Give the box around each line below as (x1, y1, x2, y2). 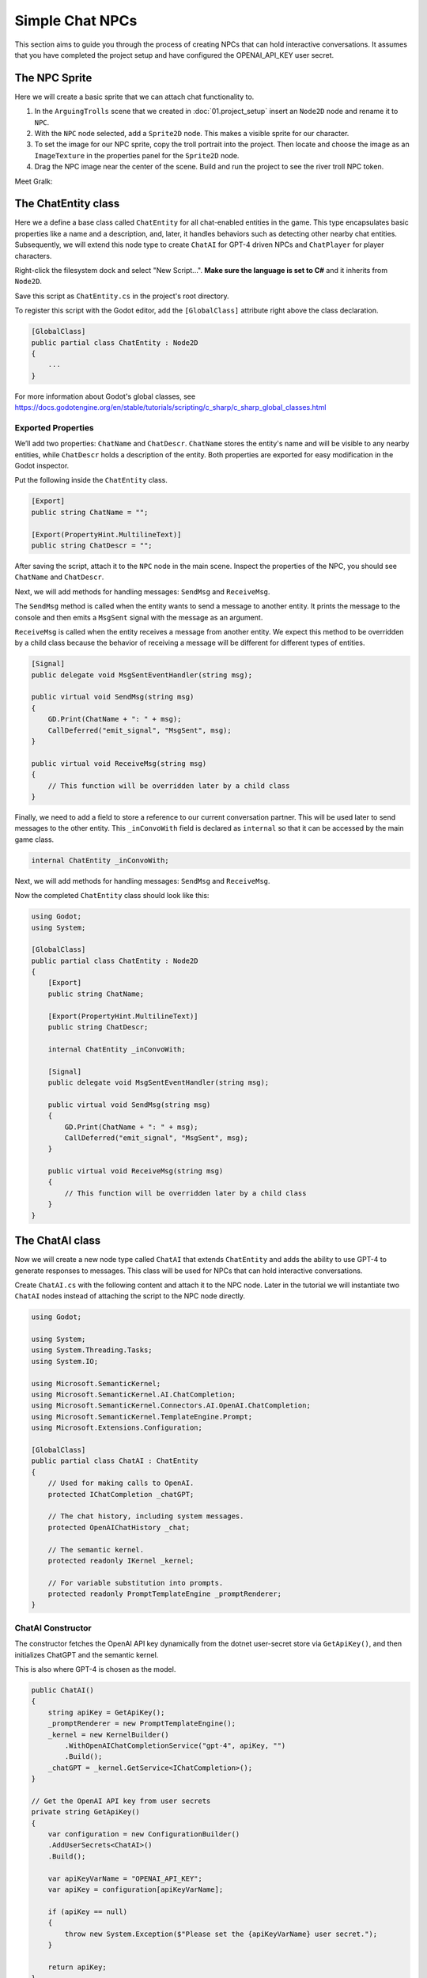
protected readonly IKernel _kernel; (47, 1555, 195, 1565)
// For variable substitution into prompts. (47, 1578, 224, 1587)
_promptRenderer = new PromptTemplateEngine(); (47, 1719, 236, 1728)
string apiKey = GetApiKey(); (47, 1707, 165, 1717)
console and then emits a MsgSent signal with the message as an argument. (14, 612, 263, 622)
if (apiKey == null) (47, 1907, 128, 1916)
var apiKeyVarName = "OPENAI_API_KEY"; (47, 1874, 203, 1883)
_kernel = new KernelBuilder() (47, 1730, 169, 1739)
